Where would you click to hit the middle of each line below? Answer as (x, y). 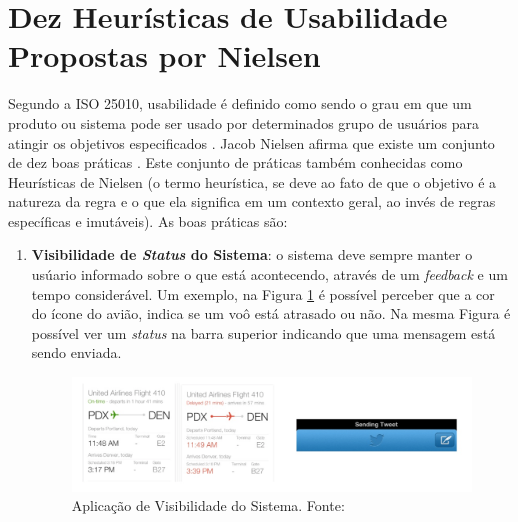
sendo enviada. (76, 352)
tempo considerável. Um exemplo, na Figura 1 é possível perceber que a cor (263, 293)
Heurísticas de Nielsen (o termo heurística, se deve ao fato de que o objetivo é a (252, 181)
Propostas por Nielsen (164, 55)
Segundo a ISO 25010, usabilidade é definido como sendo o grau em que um (240, 103)
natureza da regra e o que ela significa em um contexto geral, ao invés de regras (252, 201)
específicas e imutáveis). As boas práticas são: (148, 220)
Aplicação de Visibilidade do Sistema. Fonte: (208, 505)
